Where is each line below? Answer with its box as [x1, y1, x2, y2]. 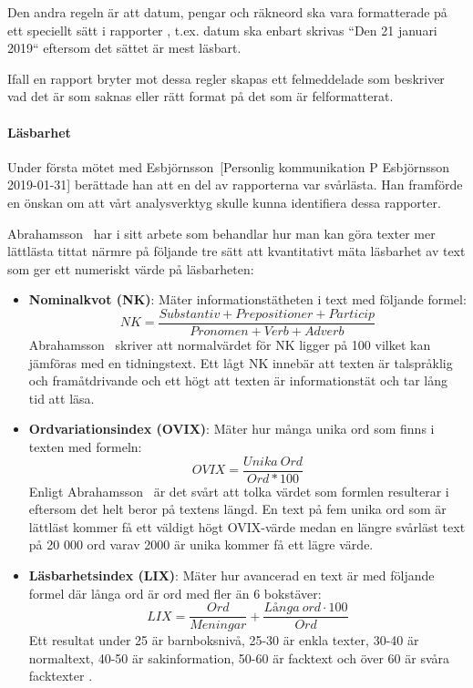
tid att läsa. [28, 388, 95, 407]
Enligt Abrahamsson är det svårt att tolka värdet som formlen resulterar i [28, 481, 449, 500]
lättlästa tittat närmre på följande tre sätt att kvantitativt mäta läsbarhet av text [7, 241, 466, 261]
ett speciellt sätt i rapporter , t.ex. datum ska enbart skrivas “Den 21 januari [7, 20, 437, 39]
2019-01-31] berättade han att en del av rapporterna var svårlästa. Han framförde [7, 175, 463, 194]
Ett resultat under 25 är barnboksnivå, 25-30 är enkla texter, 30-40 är [28, 631, 419, 650]
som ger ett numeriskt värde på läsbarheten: [7, 259, 254, 278]
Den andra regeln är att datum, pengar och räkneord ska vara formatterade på [7, 3, 447, 21]
